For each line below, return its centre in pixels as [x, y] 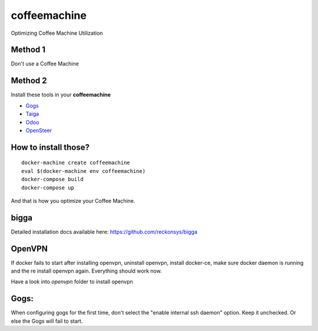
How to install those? [50, 147]
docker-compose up [48, 188]
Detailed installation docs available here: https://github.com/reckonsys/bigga [104, 232]
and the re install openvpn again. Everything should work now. [86, 271]
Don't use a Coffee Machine [45, 64]
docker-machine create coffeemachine [76, 163]
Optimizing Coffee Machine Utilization [57, 33]
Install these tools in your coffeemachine [61, 95]
